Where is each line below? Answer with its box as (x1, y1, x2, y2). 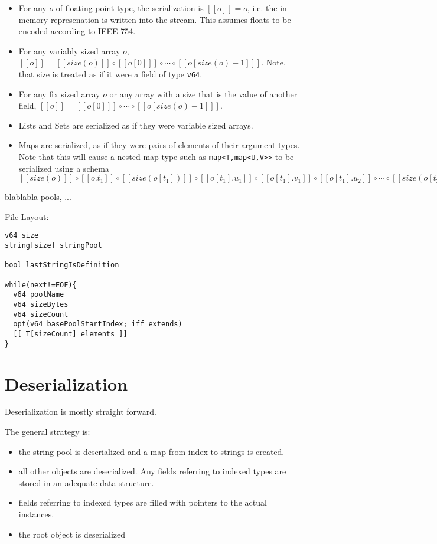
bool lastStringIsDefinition (5, 261, 119, 270)
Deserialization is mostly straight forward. (5, 405, 156, 418)
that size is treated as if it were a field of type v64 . (18, 67, 203, 80)
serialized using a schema (18, 162, 109, 174)
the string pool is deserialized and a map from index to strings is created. (18, 445, 285, 457)
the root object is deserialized (18, 527, 126, 540)
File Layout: (5, 210, 49, 222)
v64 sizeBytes (13, 300, 69, 309)
